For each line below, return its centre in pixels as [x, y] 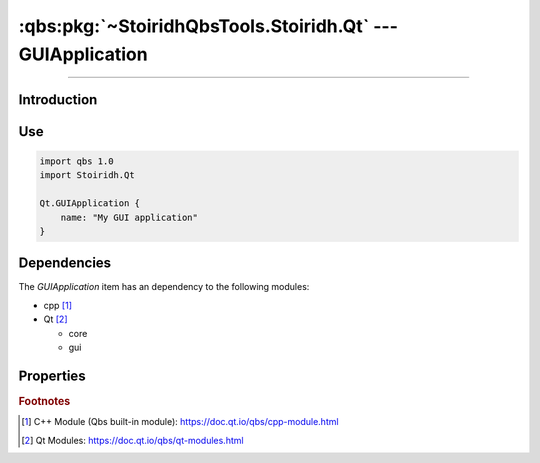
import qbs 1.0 [76, 161]
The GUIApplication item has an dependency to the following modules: [164, 287]
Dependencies [65, 263]
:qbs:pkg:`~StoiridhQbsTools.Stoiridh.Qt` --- [208, 26]
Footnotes [44, 401]
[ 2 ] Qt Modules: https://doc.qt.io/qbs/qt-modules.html [132, 440]
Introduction [58, 99]
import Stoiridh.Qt [87, 175]
